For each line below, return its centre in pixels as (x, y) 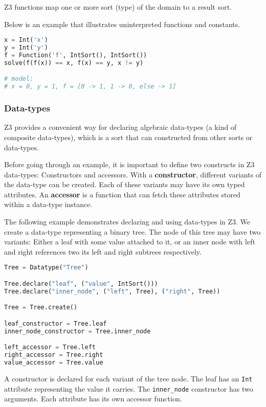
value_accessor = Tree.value (54, 363)
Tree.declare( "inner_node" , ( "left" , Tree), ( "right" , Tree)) (112, 291)
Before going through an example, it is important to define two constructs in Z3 (129, 164)
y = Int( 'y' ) (26, 48)
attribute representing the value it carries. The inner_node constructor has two (129, 388)
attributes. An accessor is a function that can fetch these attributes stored (122, 194)
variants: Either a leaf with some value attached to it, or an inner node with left (130, 242)
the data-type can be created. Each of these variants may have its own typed (125, 184)
